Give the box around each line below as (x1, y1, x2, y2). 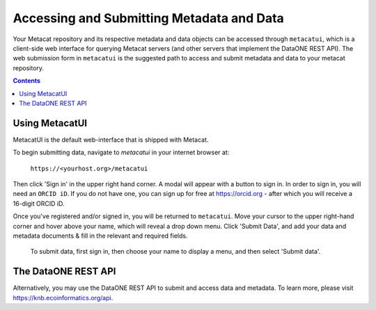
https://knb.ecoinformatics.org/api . (13, 293, 113, 302)
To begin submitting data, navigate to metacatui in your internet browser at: (13, 148, 230, 156)
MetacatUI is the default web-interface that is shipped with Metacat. (13, 136, 209, 144)
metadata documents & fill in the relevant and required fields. (13, 231, 188, 240)
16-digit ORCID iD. (13, 199, 65, 208)
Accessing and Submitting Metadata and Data (13, 10, 285, 26)
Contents (13, 76, 41, 85)
